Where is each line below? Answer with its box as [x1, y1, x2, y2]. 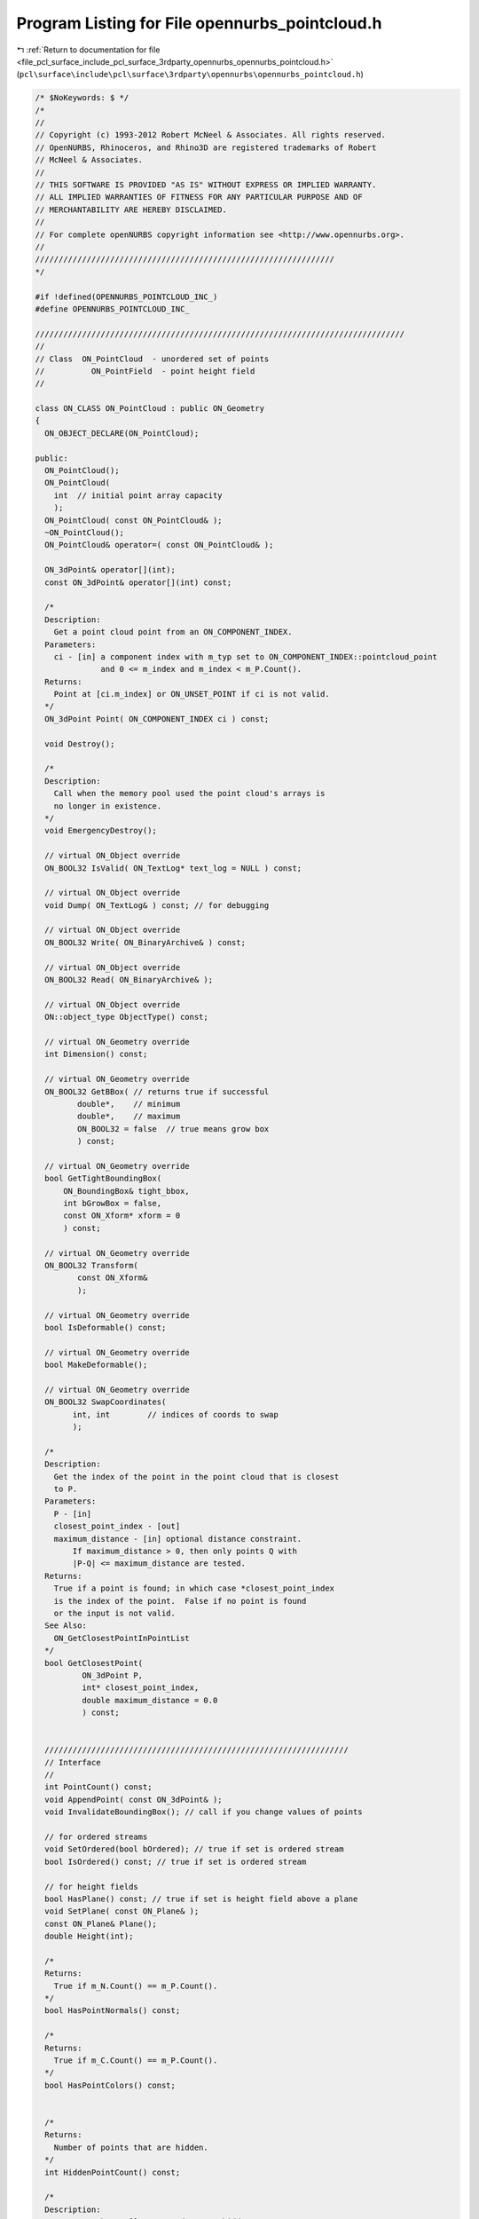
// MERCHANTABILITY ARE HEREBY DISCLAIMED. [35, 204, 228, 215]
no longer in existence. [53, 801, 162, 811]
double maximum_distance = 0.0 [81, 1695, 218, 1705]
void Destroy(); [44, 738, 115, 749]
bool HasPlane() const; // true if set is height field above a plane [44, 1893, 358, 1904]
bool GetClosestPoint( [44, 1658, 144, 1668]
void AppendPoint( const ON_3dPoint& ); [44, 1794, 223, 1804]
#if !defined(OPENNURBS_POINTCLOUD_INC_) [35, 291, 218, 302]
